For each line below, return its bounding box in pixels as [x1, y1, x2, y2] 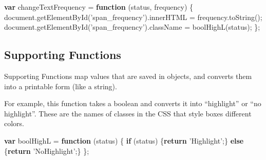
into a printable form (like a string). [4, 81, 117, 91]
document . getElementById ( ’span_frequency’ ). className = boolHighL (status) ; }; [4, 22, 260, 32]
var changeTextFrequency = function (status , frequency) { [4, 2, 194, 12]
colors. [4, 118, 25, 129]
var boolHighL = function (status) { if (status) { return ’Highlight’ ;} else [4, 135, 244, 146]
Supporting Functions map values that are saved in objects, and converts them [4, 70, 252, 81]
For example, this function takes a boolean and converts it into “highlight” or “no [4, 98, 261, 109]
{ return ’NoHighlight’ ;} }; [4, 145, 89, 156]
